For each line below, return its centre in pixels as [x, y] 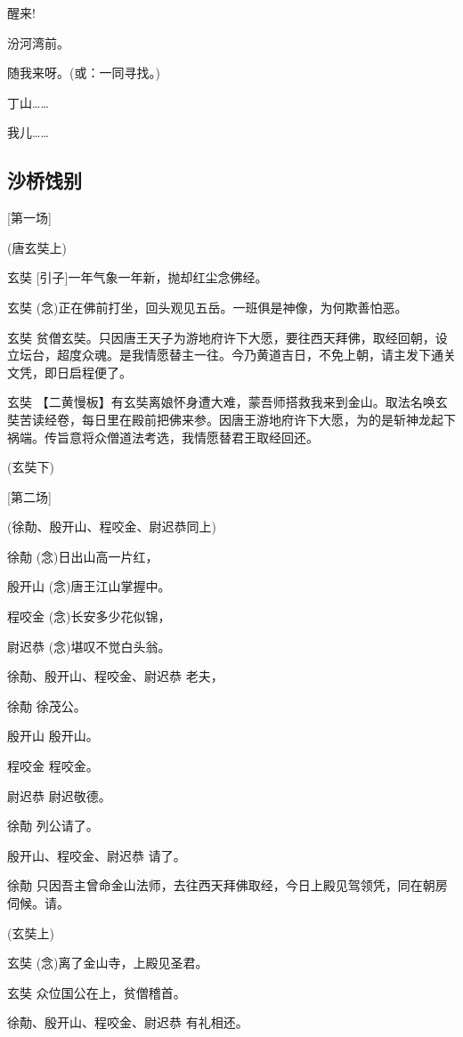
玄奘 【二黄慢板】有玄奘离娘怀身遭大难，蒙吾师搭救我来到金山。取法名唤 [221, 402]
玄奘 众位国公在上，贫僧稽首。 [97, 992]
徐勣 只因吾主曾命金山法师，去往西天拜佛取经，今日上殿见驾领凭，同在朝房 [227, 885]
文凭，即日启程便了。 [69, 372]
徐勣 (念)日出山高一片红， [83, 556]
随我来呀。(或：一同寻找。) [84, 73]
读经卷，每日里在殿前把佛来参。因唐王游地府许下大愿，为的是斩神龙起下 [244, 419]
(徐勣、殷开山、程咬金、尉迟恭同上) [112, 527]
